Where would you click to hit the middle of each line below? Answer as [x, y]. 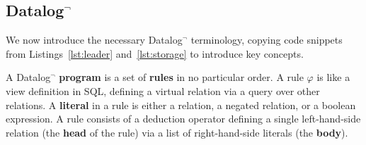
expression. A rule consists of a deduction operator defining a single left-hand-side [183, 119]
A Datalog [28, 77]
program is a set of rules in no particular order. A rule [181, 77]
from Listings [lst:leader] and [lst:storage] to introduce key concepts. [155, 53]
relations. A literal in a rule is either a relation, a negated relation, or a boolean [181, 105]
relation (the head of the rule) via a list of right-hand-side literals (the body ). [177, 132]
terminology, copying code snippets [267, 40]
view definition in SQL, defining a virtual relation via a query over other [163, 90]
